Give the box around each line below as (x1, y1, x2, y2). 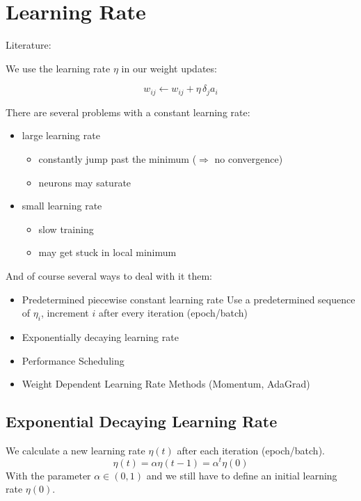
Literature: (6, 38, 51, 52)
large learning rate (22, 128, 100, 143)
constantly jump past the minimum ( (38, 151, 197, 166)
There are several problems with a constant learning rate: (6, 104, 250, 119)
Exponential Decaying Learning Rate (6, 411, 278, 432)
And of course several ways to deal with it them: (6, 268, 212, 283)
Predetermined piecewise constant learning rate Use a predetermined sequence (22, 292, 355, 306)
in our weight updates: (121, 61, 217, 75)
